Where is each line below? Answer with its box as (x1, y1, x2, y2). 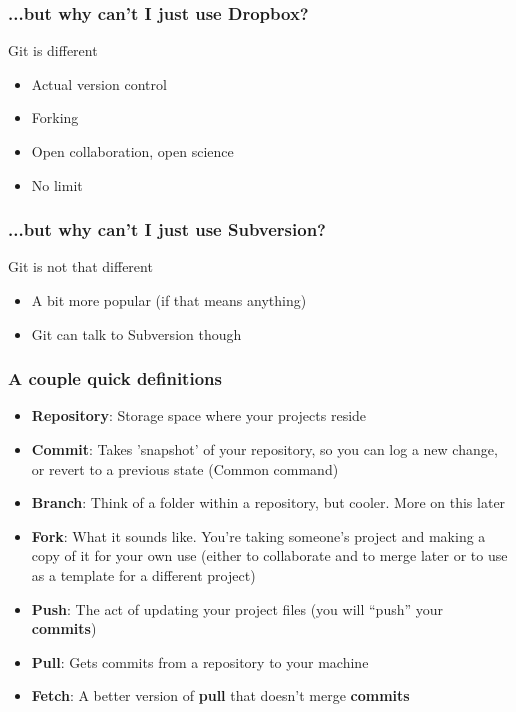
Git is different (8, 40, 98, 61)
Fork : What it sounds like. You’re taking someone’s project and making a (31, 525, 486, 546)
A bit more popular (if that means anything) (31, 290, 307, 310)
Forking (31, 107, 79, 128)
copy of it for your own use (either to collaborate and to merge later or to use (31, 545, 508, 566)
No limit (31, 174, 83, 195)
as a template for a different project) (31, 564, 256, 585)
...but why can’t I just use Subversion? (8, 217, 326, 242)
